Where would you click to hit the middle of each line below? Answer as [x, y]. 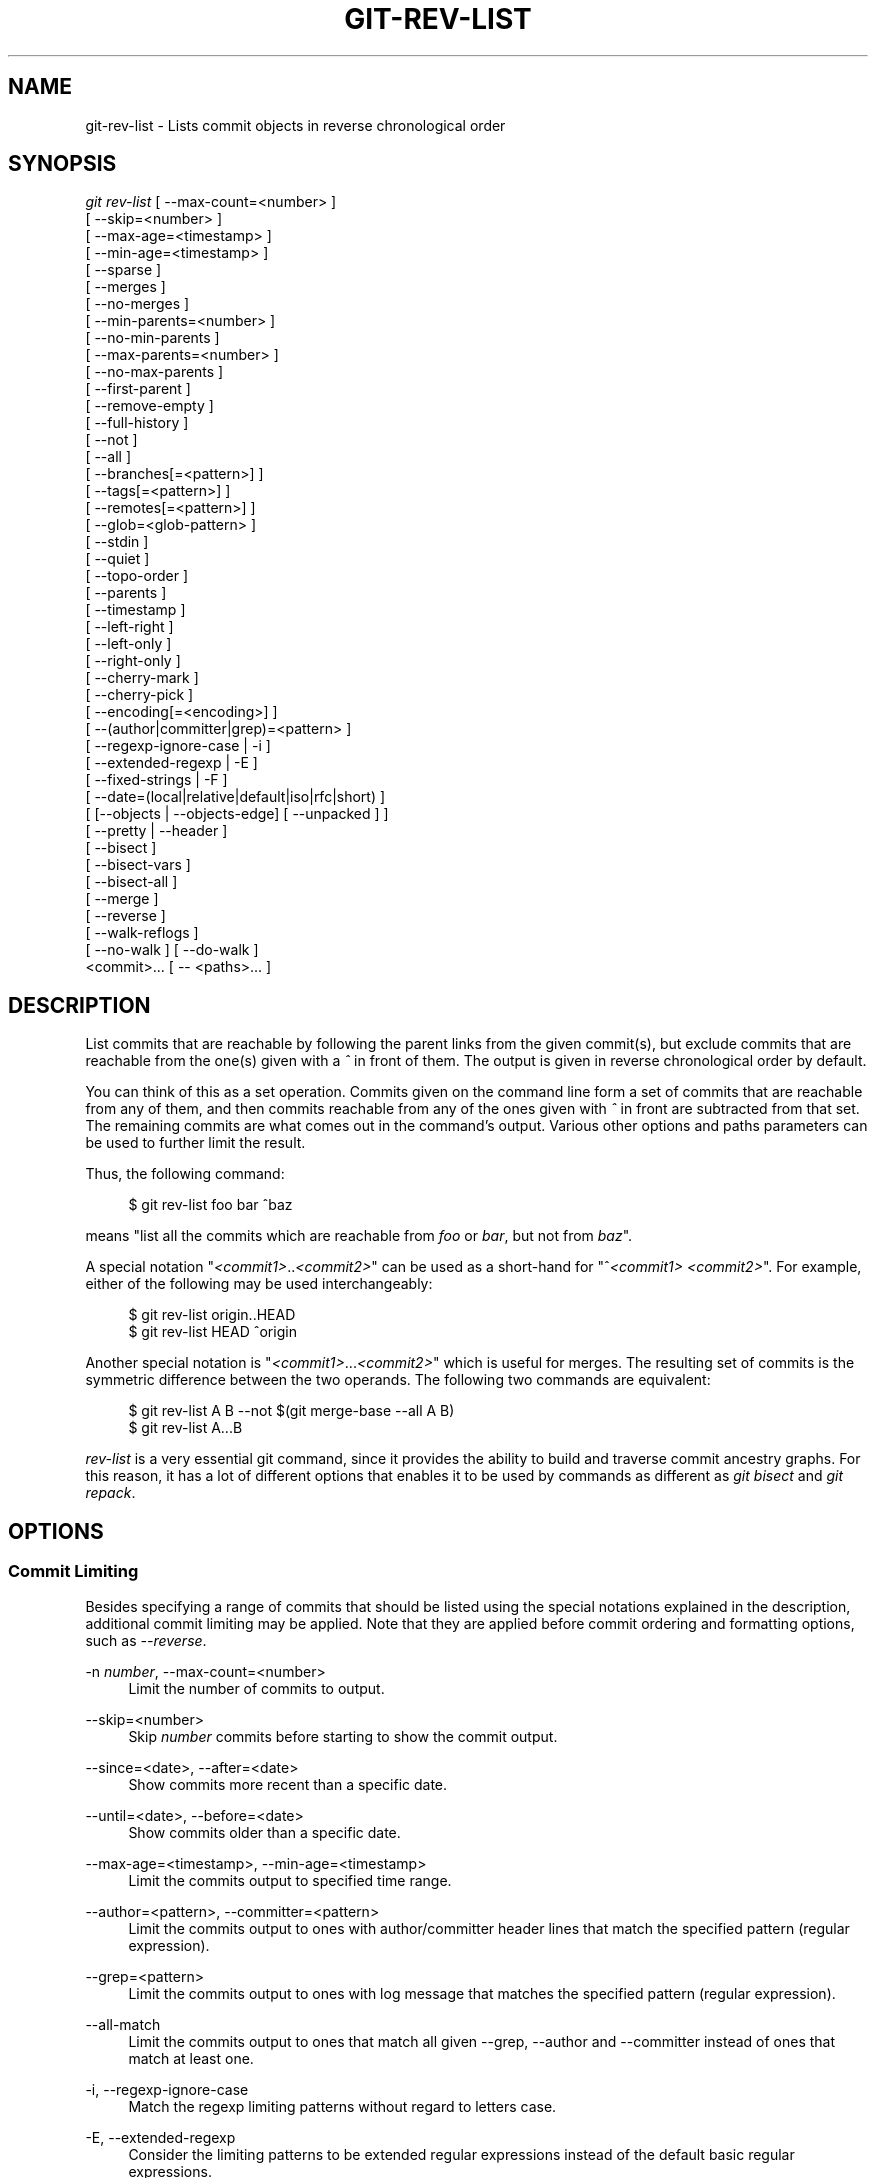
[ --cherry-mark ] [142, 678]
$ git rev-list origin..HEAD [212, 1315]
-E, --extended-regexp [160, 2137]
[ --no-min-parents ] [152, 338]
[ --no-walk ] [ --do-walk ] [172, 950]
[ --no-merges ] [137, 304]
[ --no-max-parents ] [154, 372]
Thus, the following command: [185, 1174]
